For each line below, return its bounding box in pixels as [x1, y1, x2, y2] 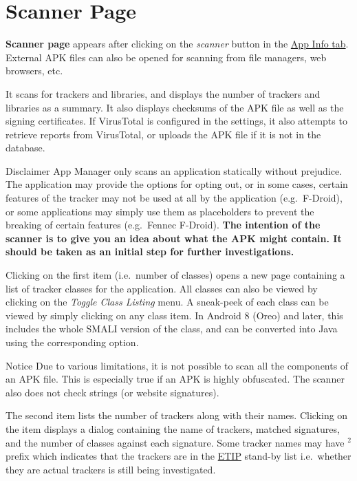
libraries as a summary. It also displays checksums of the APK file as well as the [6, 100, 344, 114]
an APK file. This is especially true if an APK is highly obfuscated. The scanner [6, 372, 345, 386]
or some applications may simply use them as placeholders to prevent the [6, 204, 314, 218]
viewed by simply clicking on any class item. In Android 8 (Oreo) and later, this [6, 308, 343, 322]
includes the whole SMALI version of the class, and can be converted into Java [6, 321, 338, 336]
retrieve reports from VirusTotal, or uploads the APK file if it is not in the [6, 127, 321, 141]
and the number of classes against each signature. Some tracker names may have [6, 435, 345, 449]
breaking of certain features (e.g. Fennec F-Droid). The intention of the [6, 217, 321, 232]
